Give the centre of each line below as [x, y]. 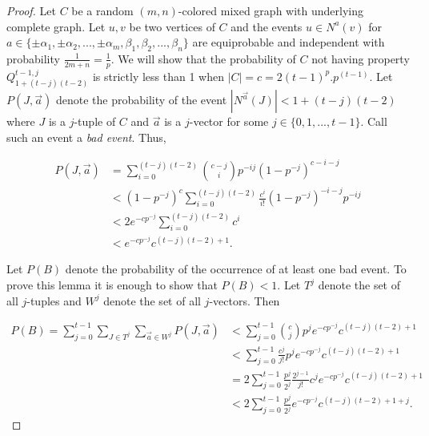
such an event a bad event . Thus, [86, 137]
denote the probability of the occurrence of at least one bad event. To [236, 269]
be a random [102, 10]
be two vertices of [172, 26]
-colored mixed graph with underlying [271, 10]
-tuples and [54, 300]
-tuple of [95, 121]
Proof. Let [31, 10]
